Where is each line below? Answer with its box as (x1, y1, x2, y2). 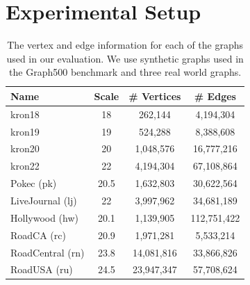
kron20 (10, 141, 40, 156)
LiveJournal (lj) (10, 193, 77, 207)
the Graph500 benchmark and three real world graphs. (9, 65, 242, 79)
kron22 (10, 158, 40, 173)
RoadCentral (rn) (10, 245, 85, 259)
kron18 (10, 106, 40, 121)
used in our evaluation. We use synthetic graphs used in (6, 51, 244, 65)
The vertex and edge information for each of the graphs (7, 38, 244, 52)
